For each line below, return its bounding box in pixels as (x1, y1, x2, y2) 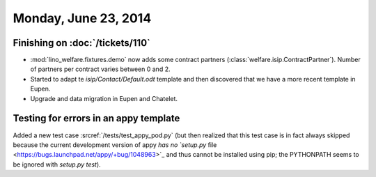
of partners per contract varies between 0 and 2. (30, 65, 171, 73)
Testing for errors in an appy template (13, 112, 180, 125)
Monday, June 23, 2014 (13, 10, 152, 26)
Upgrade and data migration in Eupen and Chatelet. (30, 94, 178, 102)
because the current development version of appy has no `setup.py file (13, 140, 217, 149)
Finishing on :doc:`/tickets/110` (13, 37, 151, 49)
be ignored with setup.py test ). (13, 160, 101, 169)
